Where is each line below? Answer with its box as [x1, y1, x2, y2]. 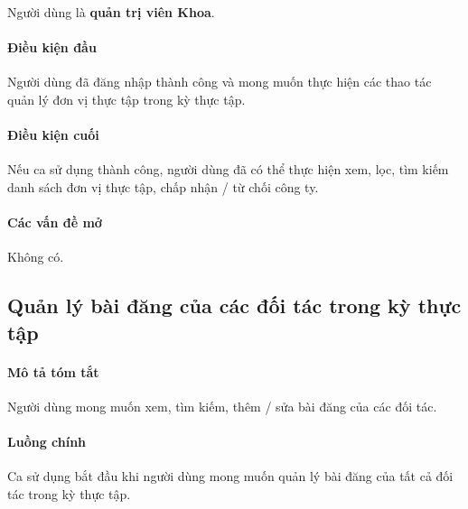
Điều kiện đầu [7, 38, 97, 57]
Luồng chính [7, 432, 87, 451]
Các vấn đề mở [7, 213, 102, 232]
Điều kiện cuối [7, 125, 99, 144]
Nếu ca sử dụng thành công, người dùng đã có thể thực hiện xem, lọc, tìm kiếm [7, 160, 449, 179]
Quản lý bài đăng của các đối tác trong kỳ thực [7, 292, 462, 319]
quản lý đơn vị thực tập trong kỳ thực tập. [7, 89, 246, 108]
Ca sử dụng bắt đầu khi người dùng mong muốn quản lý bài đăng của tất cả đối [7, 467, 454, 486]
